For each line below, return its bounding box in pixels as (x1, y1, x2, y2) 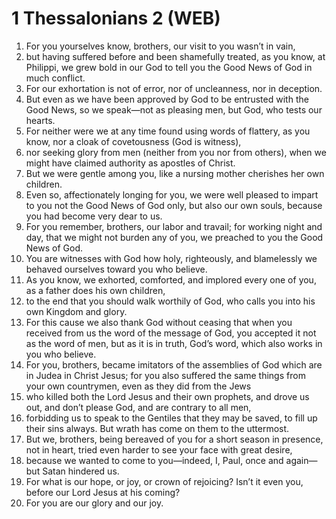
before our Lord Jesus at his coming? (25, 486, 181, 498)
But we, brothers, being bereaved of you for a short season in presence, (25, 433, 324, 445)
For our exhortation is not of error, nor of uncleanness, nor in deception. (25, 82, 323, 94)
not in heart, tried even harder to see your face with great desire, (25, 443, 293, 456)
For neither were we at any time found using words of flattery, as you (25, 125, 311, 137)
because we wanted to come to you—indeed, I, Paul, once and (25, 454, 284, 466)
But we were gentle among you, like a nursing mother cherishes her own (25, 167, 325, 179)
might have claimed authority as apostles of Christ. (25, 157, 236, 169)
